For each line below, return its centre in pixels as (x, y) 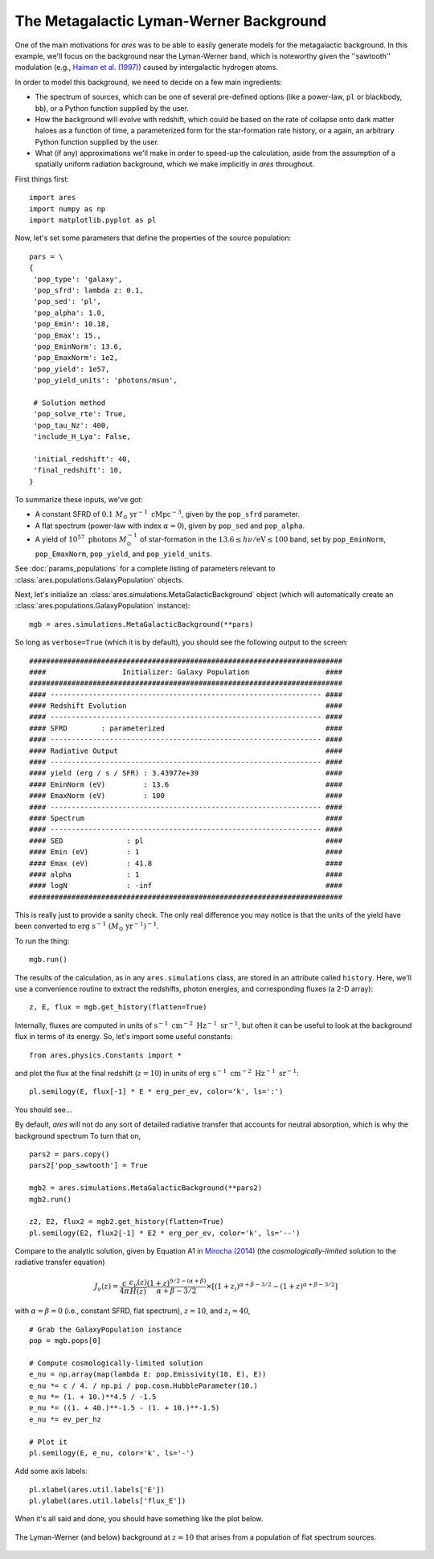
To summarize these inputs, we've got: (79, 499)
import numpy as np (68, 209)
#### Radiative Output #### (186, 751)
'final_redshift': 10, (78, 471)
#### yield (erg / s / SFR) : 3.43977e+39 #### (186, 773)
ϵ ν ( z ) (138, 1283)
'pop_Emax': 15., (68, 335)
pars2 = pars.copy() (70, 1154)
